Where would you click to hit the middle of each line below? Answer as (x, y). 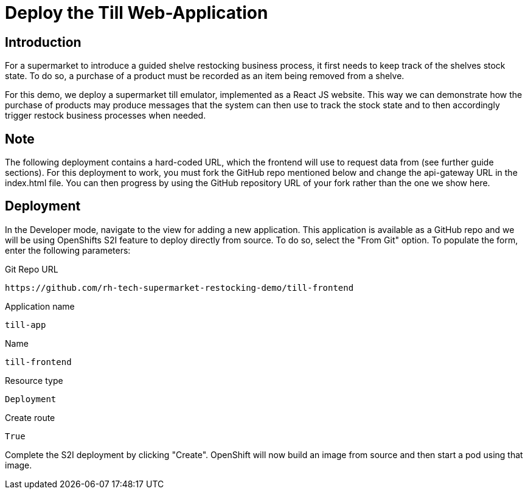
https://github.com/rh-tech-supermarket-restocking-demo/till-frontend (179, 287)
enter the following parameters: (68, 250)
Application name (40, 306)
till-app (26, 325)
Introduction (43, 42)
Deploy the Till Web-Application (137, 13)
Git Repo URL (32, 269)
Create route (30, 417)
